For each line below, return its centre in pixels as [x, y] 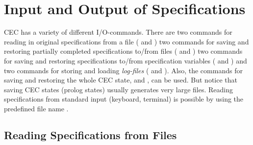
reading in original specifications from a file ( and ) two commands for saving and [126, 41]
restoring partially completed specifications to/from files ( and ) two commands [123, 51]
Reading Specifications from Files [90, 135]
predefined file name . [36, 108]
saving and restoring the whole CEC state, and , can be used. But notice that [121, 80]
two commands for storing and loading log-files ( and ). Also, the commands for [123, 70]
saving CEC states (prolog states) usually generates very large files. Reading [119, 89]
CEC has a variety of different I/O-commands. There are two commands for [118, 32]
